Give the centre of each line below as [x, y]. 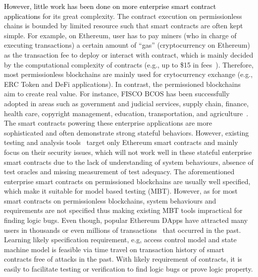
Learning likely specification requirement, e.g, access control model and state [120, 240]
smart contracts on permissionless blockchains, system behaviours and [110, 200]
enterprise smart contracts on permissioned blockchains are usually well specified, [127, 181]
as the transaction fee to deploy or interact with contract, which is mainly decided [129, 54]
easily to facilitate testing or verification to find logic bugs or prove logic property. [129, 269]
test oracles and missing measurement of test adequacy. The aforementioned [119, 172]
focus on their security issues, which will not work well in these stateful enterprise [128, 152]
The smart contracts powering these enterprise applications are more [108, 123]
